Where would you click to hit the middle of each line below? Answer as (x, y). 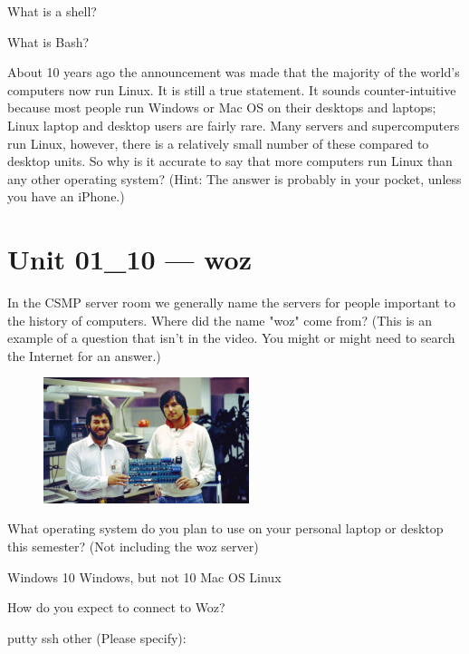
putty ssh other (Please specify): (97, 637)
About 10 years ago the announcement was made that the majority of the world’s (234, 72)
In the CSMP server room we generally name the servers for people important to (231, 303)
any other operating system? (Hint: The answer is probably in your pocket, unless (234, 178)
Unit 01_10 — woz (130, 259)
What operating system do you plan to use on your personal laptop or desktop (225, 528)
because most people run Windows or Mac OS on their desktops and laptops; (222, 107)
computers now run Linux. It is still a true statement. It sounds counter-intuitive (232, 89)
